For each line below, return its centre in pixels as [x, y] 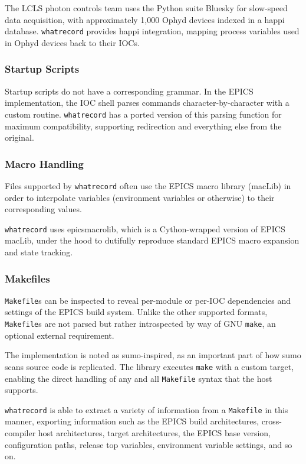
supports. [22, 390]
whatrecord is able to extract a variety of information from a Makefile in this [147, 409]
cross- [272, 421]
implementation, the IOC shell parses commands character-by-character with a [147, 103]
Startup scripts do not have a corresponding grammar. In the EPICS [129, 91]
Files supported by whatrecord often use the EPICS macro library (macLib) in [148, 185]
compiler [20, 433]
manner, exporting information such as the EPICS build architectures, [132, 421]
